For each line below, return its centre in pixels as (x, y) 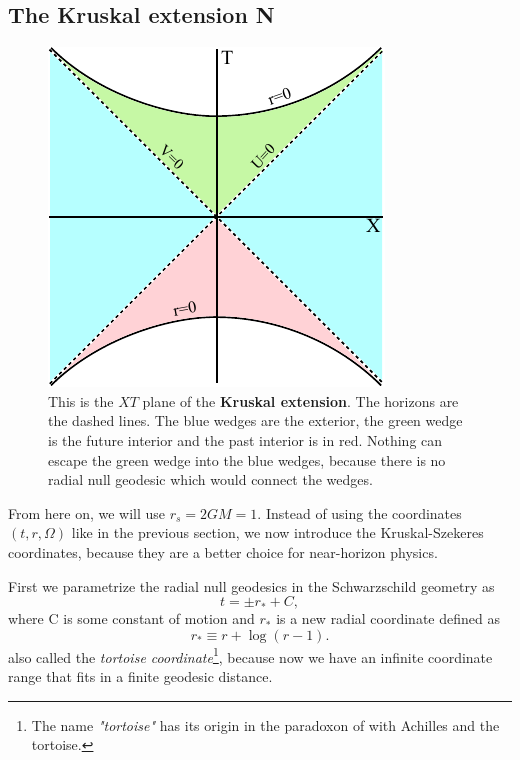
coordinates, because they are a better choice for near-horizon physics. (223, 551)
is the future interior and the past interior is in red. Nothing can (245, 439)
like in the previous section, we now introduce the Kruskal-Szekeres (277, 532)
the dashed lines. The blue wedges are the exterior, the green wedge (255, 420)
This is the (81, 400)
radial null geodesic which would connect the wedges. (210, 479)
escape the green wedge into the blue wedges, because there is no (247, 459)
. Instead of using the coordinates (359, 512)
